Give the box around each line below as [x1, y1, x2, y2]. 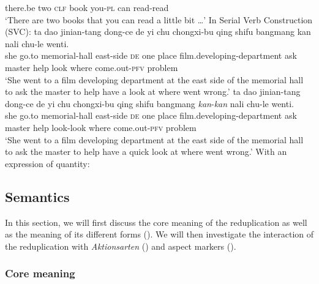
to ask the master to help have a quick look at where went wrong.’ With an [5, 145, 287, 158]
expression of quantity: [5, 157, 90, 170]
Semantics [5, 187, 70, 206]
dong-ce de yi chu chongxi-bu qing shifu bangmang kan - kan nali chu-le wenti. [5, 97, 294, 110]
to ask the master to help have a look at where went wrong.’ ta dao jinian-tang [5, 85, 301, 98]
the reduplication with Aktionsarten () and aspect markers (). [5, 239, 236, 252]
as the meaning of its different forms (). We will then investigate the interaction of [5, 228, 314, 241]
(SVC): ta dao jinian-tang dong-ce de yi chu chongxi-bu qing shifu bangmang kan [5, 25, 311, 38]
